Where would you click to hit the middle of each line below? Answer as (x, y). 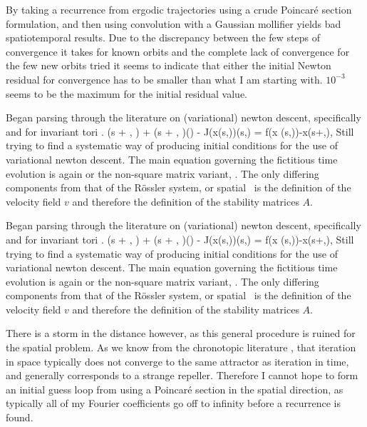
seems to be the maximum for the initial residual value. (127, 93)
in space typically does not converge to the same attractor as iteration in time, (177, 361)
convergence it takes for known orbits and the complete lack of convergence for (178, 51)
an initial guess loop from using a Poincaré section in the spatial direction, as (175, 389)
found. (20, 417)
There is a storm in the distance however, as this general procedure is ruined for (181, 333)
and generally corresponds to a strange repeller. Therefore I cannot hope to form (182, 375)
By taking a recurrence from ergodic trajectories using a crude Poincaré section (179, 9)
